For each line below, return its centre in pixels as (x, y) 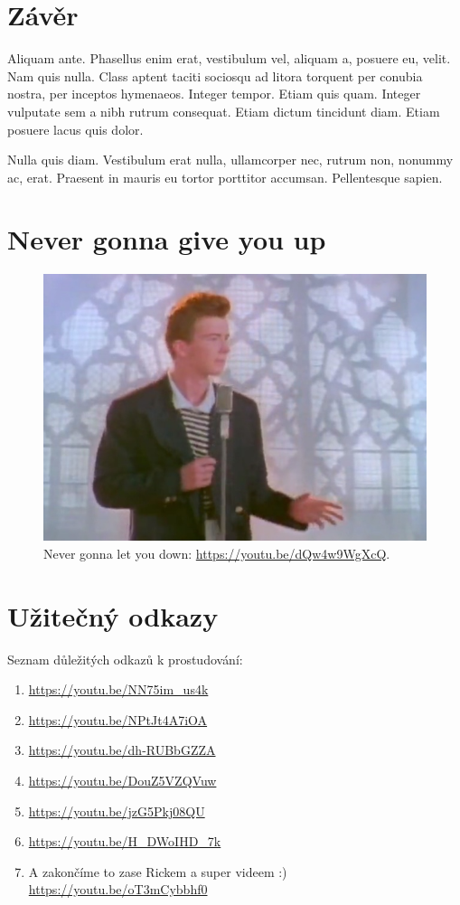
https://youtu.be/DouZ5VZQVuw (122, 780)
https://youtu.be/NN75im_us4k (118, 689)
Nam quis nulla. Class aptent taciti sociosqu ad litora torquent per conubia (215, 75)
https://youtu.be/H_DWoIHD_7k (125, 841)
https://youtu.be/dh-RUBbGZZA (122, 750)
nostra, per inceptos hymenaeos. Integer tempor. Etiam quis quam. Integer (214, 94)
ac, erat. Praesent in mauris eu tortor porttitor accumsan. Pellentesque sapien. (225, 177)
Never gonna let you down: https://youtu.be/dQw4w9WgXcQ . (217, 553)
